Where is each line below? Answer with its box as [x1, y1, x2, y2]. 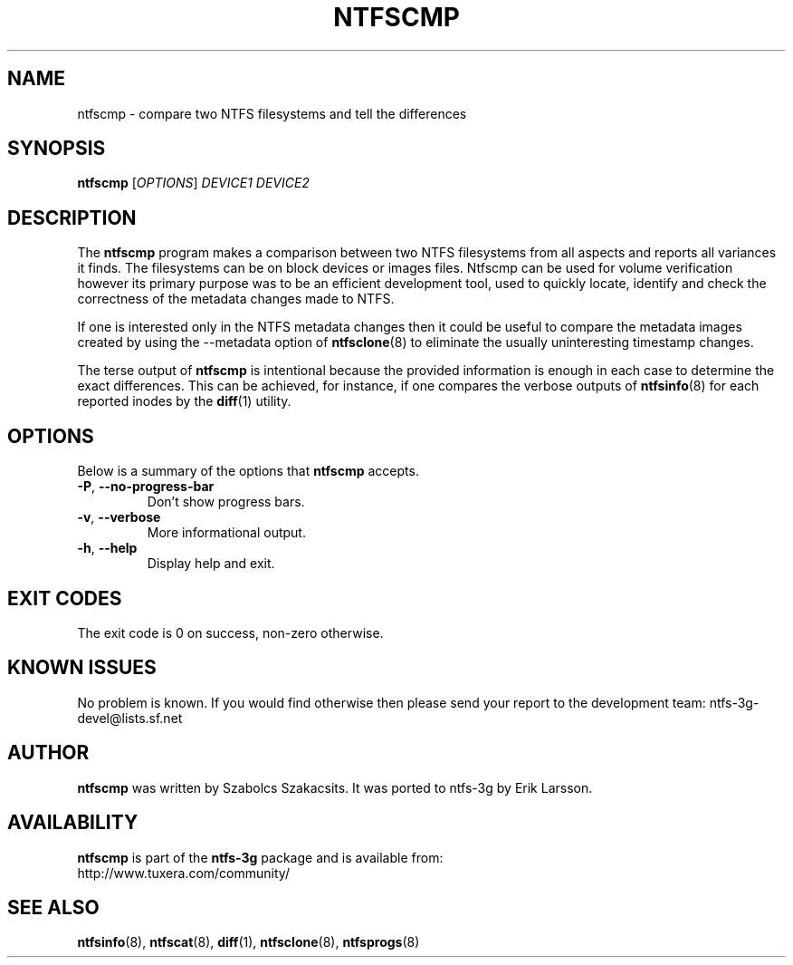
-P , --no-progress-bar [77, 478, 215, 495]
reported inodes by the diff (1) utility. [77, 393, 291, 410]
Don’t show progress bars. [147, 494, 305, 510]
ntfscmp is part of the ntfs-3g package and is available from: [77, 849, 444, 865]
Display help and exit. [147, 555, 275, 572]
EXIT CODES [7, 586, 122, 610]
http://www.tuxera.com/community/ [77, 864, 290, 881]
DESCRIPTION [7, 206, 137, 229]
